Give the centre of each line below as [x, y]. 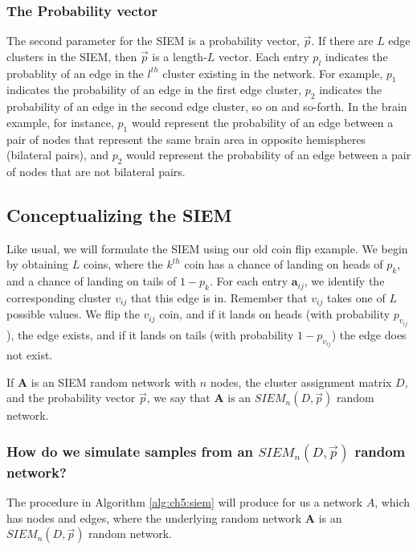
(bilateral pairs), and [57, 155]
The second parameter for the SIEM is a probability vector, [153, 41]
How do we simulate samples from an [130, 451]
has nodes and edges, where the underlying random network [154, 517]
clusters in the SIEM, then [72, 56]
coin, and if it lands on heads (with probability [275, 314]
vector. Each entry [264, 56]
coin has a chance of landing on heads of [284, 264]
